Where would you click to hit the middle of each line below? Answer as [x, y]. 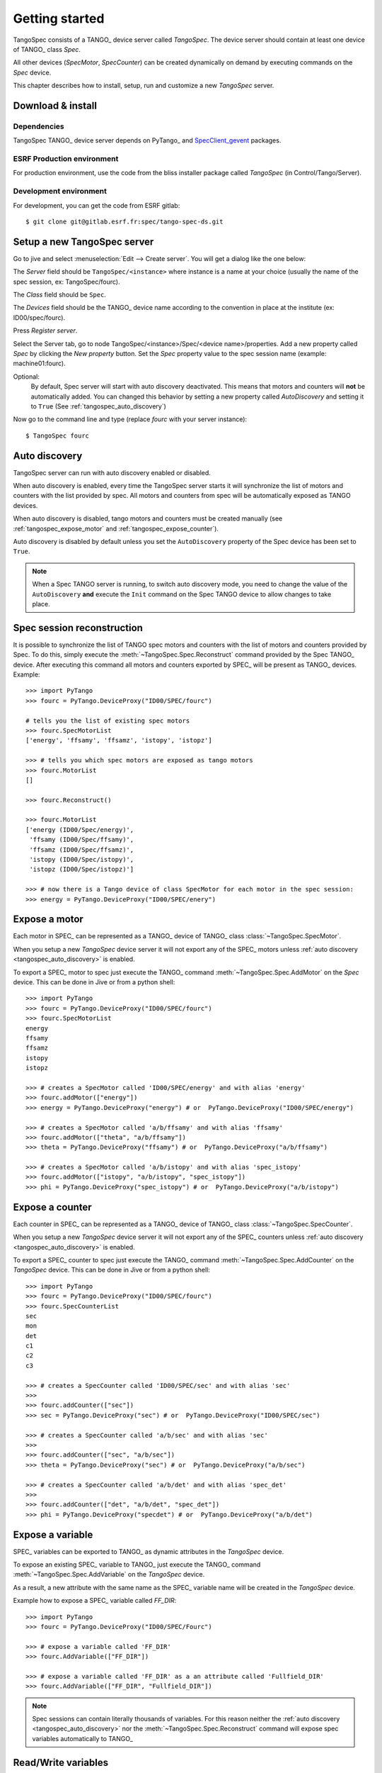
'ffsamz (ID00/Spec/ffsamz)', [82, 850]
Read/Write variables [61, 1762]
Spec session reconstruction [78, 628]
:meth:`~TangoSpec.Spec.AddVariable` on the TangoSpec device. [109, 1574]
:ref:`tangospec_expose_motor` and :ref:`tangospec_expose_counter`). [116, 528]
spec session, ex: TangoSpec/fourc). [66, 282]
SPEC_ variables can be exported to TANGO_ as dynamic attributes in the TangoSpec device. [149, 1551]
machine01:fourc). [40, 363]
